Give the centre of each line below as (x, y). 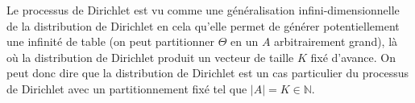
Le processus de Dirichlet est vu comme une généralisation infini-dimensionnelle (203, 10)
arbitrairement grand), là (336, 41)
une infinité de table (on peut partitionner (110, 41)
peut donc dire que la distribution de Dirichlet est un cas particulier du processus (208, 73)
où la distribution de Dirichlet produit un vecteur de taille (150, 57)
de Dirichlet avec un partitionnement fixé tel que (127, 88)
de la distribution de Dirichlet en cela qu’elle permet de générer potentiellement (203, 25)
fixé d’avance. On (353, 57)
